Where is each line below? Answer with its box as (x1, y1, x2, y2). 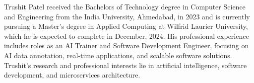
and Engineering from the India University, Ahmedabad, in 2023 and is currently (4, 11, 250, 21)
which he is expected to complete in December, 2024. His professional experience (4, 30, 249, 41)
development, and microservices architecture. (4, 70, 140, 80)
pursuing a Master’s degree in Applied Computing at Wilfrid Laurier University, (4, 21, 248, 31)
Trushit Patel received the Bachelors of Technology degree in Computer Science (4, 1, 246, 11)
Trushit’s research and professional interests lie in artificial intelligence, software (4, 60, 247, 70)
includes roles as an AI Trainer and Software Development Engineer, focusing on (4, 40, 249, 51)
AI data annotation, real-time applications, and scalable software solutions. (4, 50, 232, 60)
